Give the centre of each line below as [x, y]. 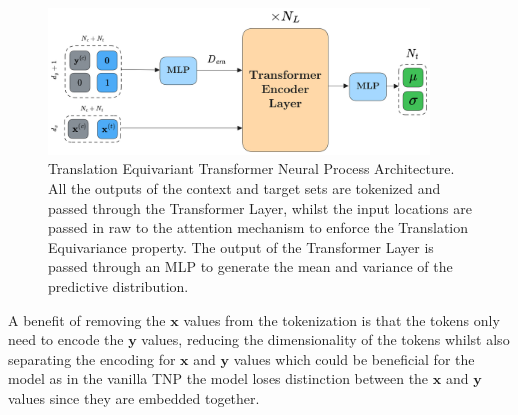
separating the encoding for [92, 358]
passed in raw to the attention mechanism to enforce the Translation [258, 227]
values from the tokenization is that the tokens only [341, 319]
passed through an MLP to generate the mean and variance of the [250, 266]
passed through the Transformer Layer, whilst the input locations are [260, 207]
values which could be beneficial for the [354, 358]
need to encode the [66, 339]
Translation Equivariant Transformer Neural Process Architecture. [251, 168]
